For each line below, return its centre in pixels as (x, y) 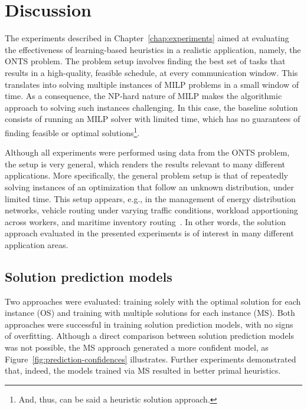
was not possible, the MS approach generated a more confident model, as (137, 347)
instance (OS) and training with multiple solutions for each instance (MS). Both (150, 313)
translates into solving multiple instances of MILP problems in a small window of (152, 84)
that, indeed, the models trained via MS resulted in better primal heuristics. (143, 370)
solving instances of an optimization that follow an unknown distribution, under (149, 187)
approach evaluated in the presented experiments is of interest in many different (149, 233)
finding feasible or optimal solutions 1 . (72, 131)
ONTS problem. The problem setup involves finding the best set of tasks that (145, 61)
